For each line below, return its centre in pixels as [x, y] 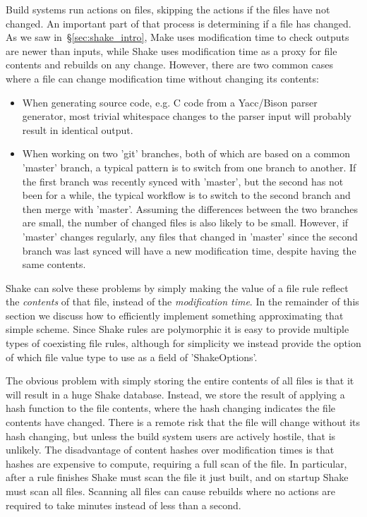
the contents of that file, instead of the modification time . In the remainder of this [182, 302]
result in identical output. [78, 129]
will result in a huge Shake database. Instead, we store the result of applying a [175, 394]
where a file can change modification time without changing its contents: [162, 78]
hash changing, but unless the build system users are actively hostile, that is [171, 436]
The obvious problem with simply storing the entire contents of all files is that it [180, 381]
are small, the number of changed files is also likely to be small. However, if [185, 223]
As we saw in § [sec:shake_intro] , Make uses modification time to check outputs [178, 37]
